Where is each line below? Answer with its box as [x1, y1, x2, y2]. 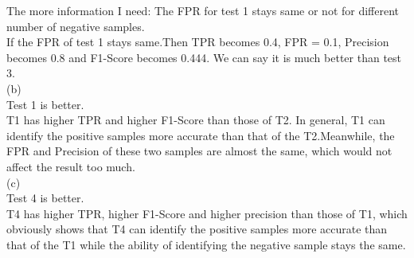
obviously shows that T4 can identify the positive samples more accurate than [6, 221, 388, 237]
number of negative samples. [6, 18, 145, 34]
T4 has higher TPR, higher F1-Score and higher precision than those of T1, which [6, 205, 408, 221]
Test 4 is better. [6, 190, 84, 206]
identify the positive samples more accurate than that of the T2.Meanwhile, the [6, 127, 395, 143]
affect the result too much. [6, 158, 135, 174]
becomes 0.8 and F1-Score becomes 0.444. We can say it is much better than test [6, 49, 402, 65]
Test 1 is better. [6, 96, 84, 112]
